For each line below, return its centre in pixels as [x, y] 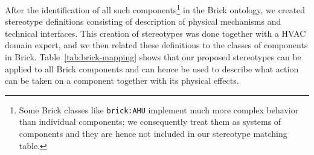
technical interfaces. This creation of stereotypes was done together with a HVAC [155, 33]
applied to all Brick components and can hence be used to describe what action [152, 68]
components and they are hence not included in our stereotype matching [153, 134]
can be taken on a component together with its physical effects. [122, 81]
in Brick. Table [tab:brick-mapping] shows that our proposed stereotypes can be [153, 57]
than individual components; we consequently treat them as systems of [150, 122]
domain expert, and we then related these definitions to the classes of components [156, 45]
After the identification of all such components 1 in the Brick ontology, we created [155, 9]
